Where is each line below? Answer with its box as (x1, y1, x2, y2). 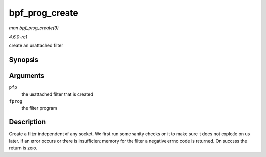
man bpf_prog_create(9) (9, 25, 59, 31)
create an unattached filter (9, 42, 64, 49)
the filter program (21, 105, 57, 111)
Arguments (9, 72, 45, 80)
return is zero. (9, 145, 38, 151)
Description (9, 118, 46, 126)
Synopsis (9, 56, 39, 64)
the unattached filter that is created (21, 91, 93, 97)
